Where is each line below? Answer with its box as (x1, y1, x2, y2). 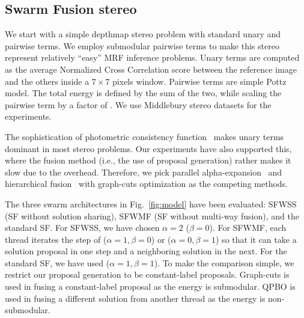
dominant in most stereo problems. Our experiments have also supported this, (5, 142, 292, 154)
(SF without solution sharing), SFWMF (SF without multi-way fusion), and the (5, 209, 299, 222)
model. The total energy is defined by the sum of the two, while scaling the (5, 87, 282, 99)
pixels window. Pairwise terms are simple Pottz (112, 75, 287, 87)
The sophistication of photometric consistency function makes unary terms (5, 130, 284, 142)
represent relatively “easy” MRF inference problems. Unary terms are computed (5, 51, 300, 64)
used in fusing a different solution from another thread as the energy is (5, 292, 266, 304)
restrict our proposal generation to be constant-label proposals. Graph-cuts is (5, 268, 290, 281)
